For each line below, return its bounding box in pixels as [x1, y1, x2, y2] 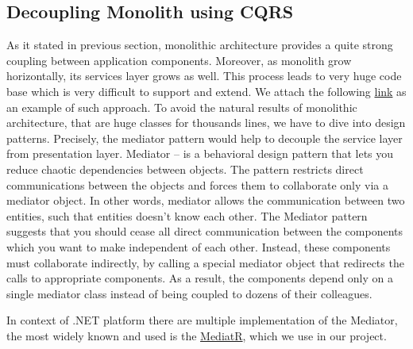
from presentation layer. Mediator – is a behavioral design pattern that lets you [6, 145, 394, 162]
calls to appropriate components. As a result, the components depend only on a [6, 270, 394, 286]
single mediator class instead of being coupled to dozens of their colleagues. [6, 285, 372, 301]
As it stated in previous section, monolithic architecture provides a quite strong [6, 36, 393, 53]
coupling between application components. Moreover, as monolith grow [6, 52, 352, 68]
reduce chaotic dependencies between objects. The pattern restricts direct [6, 160, 364, 177]
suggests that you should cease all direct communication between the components [6, 223, 403, 240]
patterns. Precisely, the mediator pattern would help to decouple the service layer [6, 129, 403, 146]
